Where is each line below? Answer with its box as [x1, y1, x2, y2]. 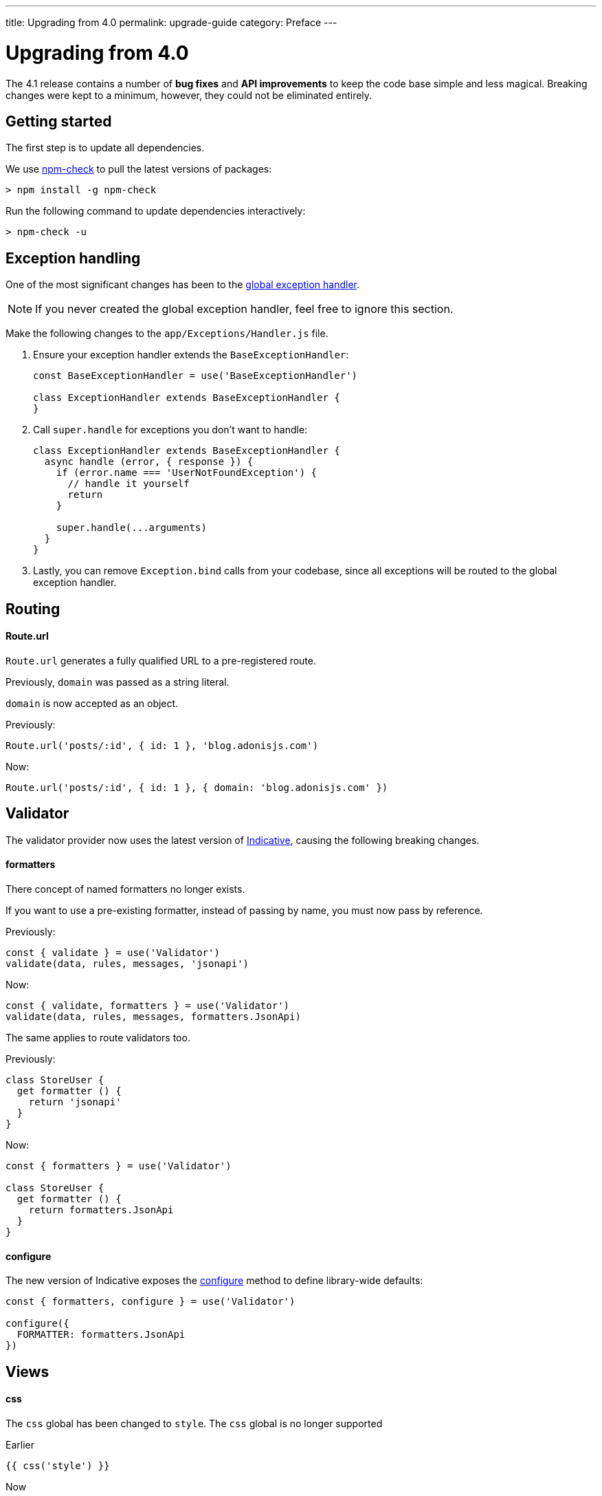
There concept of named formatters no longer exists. [5, 882, 245, 895]
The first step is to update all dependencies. [5, 142, 205, 154]
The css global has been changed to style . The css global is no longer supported [5, 1417, 383, 1429]
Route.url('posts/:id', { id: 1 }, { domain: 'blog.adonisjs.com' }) [5, 781, 388, 793]
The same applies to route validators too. [5, 1031, 190, 1043]
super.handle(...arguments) [56, 522, 207, 534]
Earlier [5, 1438, 34, 1451]
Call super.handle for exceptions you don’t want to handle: [33, 424, 308, 436]
